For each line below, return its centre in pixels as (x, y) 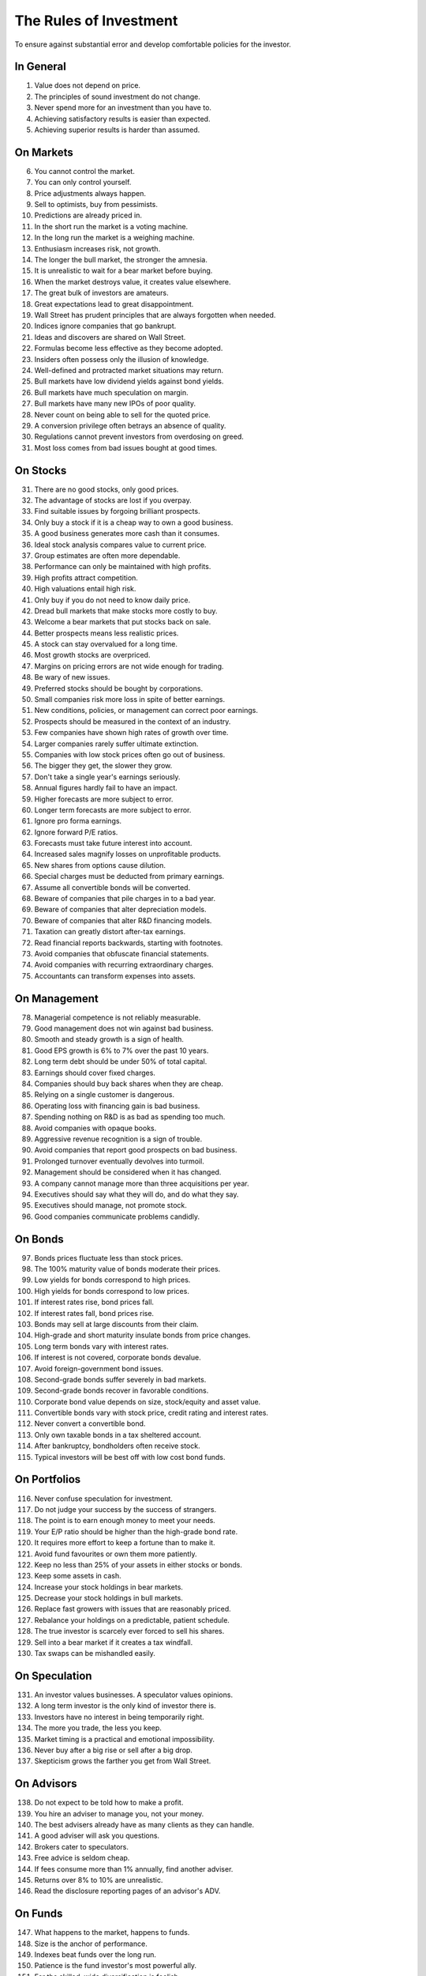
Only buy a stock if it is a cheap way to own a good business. (134, 522)
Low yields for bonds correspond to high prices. (112, 1280)
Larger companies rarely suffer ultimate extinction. (116, 744)
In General (40, 67)
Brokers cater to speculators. (82, 1846)
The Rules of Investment (96, 21)
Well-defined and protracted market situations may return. (129, 370)
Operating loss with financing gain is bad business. (117, 1106)
